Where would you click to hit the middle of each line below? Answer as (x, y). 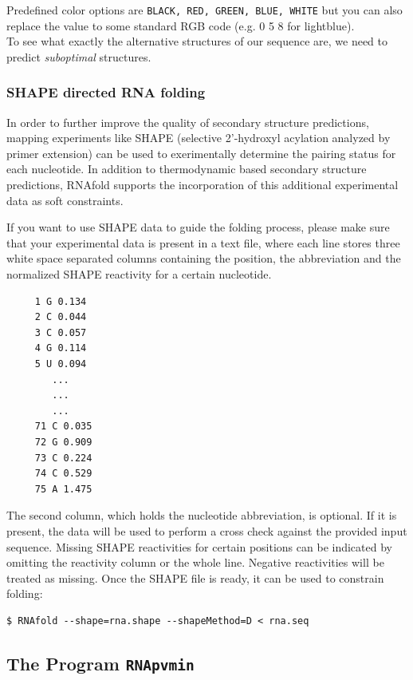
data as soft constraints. (65, 200)
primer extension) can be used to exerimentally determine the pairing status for (201, 153)
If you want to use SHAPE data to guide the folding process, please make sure (198, 227)
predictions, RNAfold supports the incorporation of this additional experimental (203, 185)
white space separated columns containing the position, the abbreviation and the (204, 258)
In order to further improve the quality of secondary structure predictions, (188, 122)
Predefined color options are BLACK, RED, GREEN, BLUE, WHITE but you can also (205, 10)
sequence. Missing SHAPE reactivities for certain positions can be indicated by (199, 546)
